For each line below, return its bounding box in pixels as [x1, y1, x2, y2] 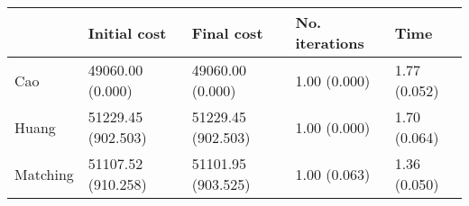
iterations [295, 32, 364, 53]
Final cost [191, 22, 263, 43]
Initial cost [87, 22, 167, 43]
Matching [14, 163, 74, 184]
